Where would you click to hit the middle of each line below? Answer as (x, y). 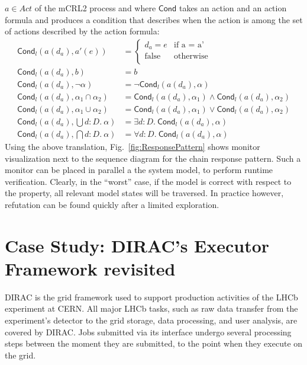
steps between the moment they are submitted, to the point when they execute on (154, 343)
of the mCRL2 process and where (95, 8)
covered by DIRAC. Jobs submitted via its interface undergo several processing (148, 332)
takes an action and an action (233, 8)
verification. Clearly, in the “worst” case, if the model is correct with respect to (148, 181)
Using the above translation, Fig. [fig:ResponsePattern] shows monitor (133, 146)
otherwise (191, 57)
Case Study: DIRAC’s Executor (137, 245)
